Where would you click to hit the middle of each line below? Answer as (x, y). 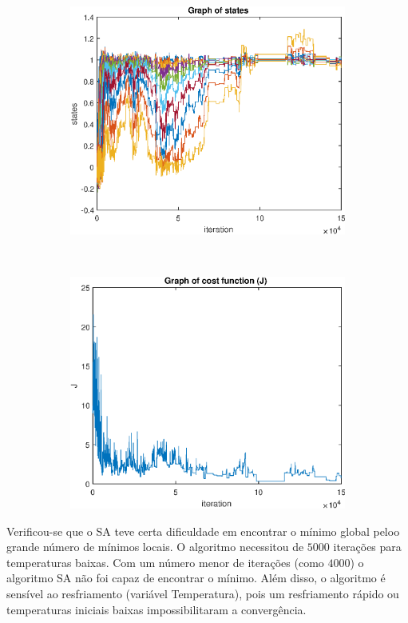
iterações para (367, 547)
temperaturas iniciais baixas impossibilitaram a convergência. (156, 609)
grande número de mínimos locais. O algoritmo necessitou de (155, 547)
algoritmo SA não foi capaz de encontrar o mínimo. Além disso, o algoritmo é (196, 578)
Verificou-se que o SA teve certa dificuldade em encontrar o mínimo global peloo (203, 531)
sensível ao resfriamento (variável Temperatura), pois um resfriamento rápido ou (203, 593)
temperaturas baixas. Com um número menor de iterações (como (165, 562)
